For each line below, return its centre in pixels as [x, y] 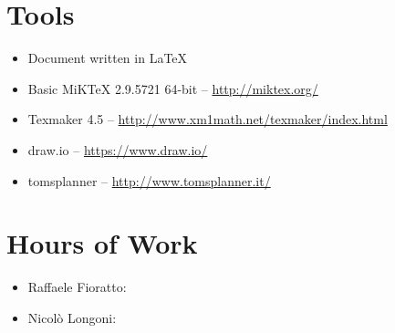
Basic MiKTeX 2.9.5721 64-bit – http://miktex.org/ [173, 88]
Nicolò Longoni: [72, 317]
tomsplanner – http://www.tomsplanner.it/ [149, 180]
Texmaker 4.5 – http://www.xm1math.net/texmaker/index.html [208, 119]
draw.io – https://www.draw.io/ [118, 149]
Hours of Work [102, 243]
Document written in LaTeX [108, 58]
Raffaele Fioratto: [77, 287]
